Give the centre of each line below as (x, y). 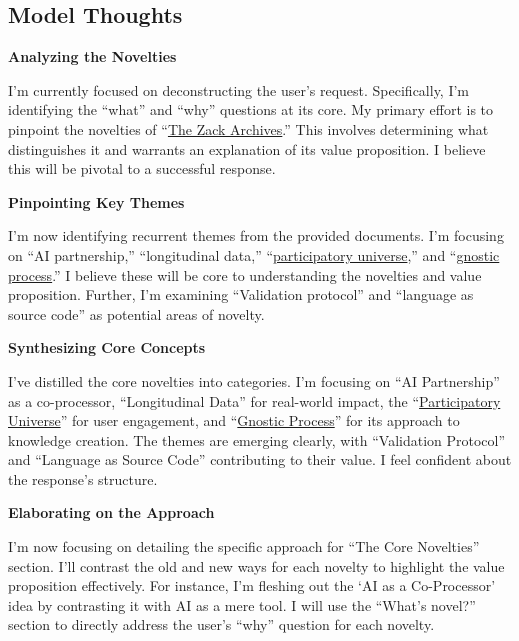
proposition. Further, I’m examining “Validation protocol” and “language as (241, 294)
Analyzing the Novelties (92, 56)
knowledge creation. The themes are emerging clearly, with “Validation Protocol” (257, 439)
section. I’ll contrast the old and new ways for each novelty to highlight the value (256, 565)
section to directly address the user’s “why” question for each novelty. (221, 624)
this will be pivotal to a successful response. (142, 168)
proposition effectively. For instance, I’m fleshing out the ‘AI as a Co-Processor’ (252, 585)
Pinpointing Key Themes (96, 201)
